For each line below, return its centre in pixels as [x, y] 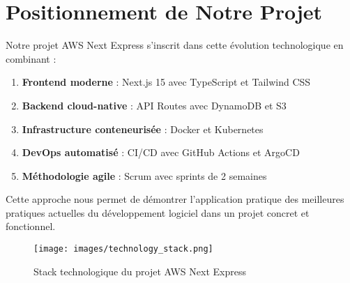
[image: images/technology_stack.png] [123, 249]
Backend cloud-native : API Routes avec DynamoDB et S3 [154, 105]
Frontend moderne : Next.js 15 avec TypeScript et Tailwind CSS [166, 82]
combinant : [31, 58]
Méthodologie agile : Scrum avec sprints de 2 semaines [144, 175]
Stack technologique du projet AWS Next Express [140, 271]
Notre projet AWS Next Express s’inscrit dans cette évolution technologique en [175, 45]
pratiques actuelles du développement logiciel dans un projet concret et [158, 212]
